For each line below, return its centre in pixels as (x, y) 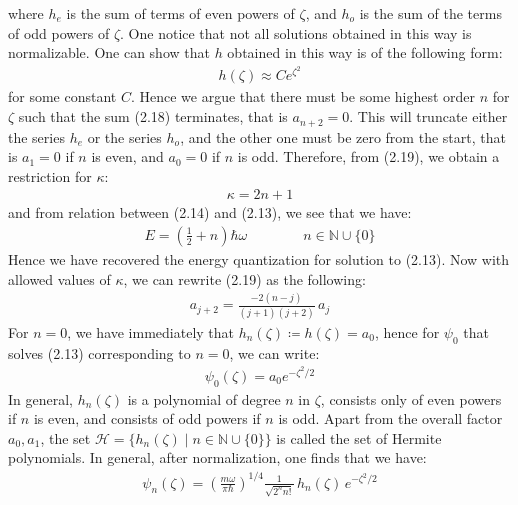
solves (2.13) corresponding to (99, 352)
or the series (124, 136)
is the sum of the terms (430, 13)
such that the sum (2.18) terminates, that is (153, 116)
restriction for (50, 175)
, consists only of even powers (411, 398)
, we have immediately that (151, 331)
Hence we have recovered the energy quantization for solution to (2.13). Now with (259, 258)
